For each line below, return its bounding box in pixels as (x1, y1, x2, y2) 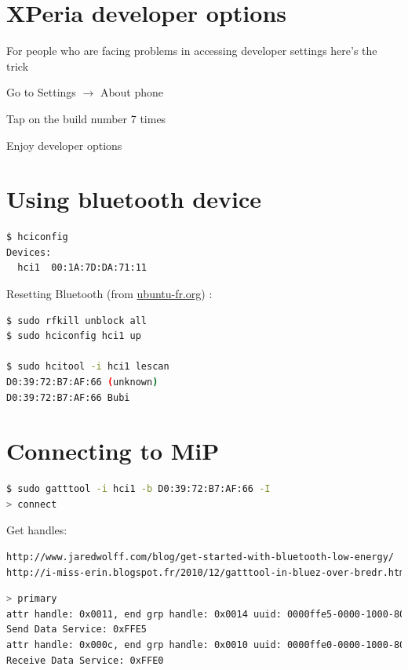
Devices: (6, 246, 52, 258)
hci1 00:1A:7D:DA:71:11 (17, 262, 147, 274)
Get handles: (6, 522, 67, 538)
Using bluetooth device (6, 183, 261, 215)
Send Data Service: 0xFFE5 (6, 624, 147, 635)
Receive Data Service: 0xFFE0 (6, 654, 164, 666)
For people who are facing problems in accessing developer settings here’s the (6, 42, 377, 59)
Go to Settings (6, 84, 76, 100)
